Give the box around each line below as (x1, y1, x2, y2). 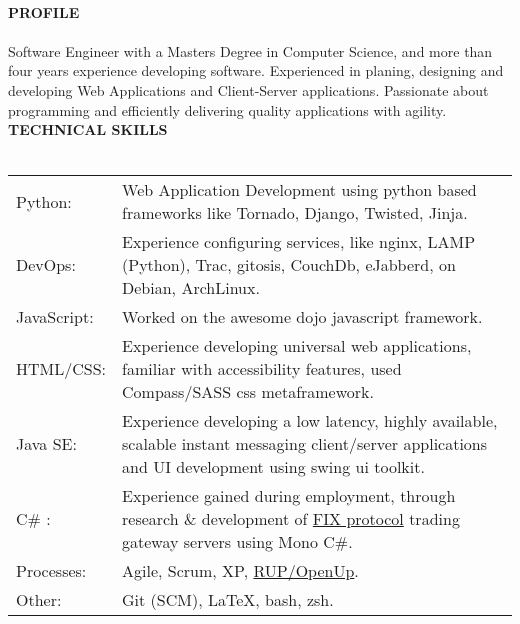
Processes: (16, 559, 87, 583)
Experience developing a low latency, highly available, (122, 409, 498, 433)
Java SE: (16, 432, 77, 456)
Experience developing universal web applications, (122, 334, 472, 358)
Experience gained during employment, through (122, 484, 456, 508)
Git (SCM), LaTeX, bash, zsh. (122, 588, 334, 612)
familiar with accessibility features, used (122, 357, 402, 381)
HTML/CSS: (16, 357, 107, 381)
